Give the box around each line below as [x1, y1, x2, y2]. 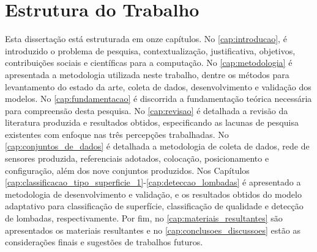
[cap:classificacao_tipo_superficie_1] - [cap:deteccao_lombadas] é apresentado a [5, 176, 301, 189]
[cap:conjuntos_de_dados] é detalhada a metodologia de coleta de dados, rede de [5, 140, 310, 153]
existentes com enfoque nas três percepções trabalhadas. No [5, 128, 229, 140]
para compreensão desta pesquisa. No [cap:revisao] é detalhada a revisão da [5, 104, 288, 117]
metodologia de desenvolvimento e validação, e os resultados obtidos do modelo [5, 187, 302, 200]
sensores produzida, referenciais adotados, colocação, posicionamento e [5, 152, 269, 165]
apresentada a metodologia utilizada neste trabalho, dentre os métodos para [5, 68, 289, 81]
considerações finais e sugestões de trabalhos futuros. [5, 236, 203, 248]
